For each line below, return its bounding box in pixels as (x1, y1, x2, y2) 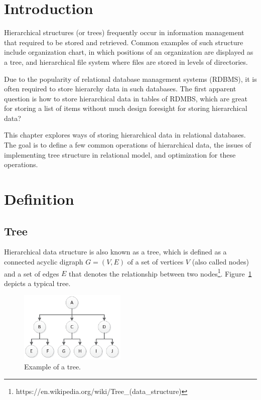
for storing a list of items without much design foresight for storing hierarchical (4, 103, 247, 113)
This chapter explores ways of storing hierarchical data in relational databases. (4, 129, 246, 140)
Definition (4, 189, 74, 209)
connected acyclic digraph (4, 256, 83, 267)
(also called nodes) (192, 256, 249, 267)
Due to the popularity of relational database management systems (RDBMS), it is (4, 73, 257, 84)
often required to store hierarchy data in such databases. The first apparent (4, 83, 236, 94)
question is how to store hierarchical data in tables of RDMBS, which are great (4, 93, 247, 103)
